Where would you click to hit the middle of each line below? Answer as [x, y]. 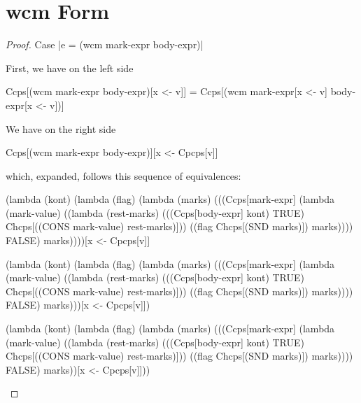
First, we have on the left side [70, 68]
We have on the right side [61, 128]
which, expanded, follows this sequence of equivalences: [123, 175]
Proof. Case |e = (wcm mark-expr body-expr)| [105, 44]
